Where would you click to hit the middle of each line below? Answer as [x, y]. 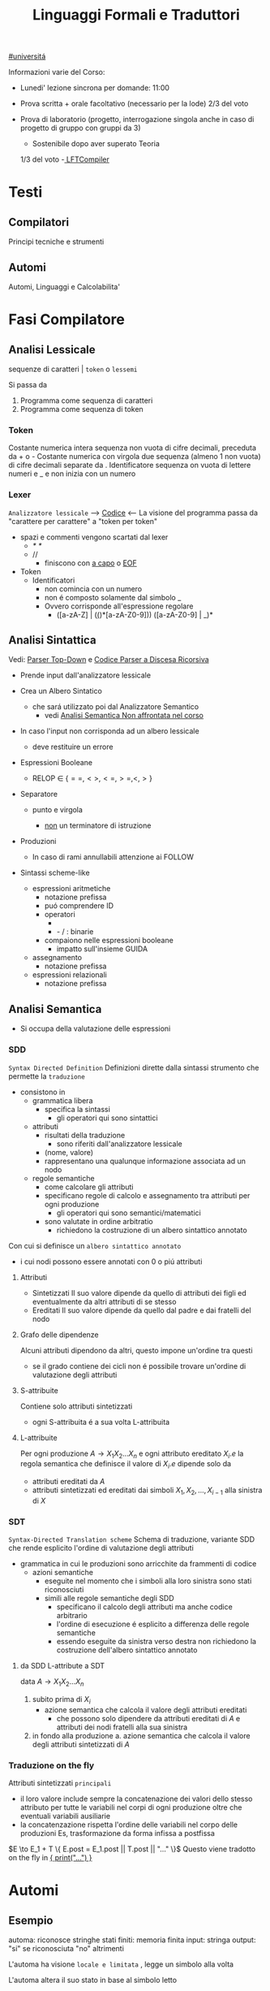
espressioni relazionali [69, 975]
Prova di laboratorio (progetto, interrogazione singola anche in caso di [137, 119]
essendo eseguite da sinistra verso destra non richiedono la [156, 1642]
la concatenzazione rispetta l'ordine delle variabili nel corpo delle [129, 1824]
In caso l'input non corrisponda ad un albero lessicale [110, 731]
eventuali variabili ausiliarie [65, 1816]
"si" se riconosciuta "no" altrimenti [66, 1949]
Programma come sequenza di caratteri [86, 400]
